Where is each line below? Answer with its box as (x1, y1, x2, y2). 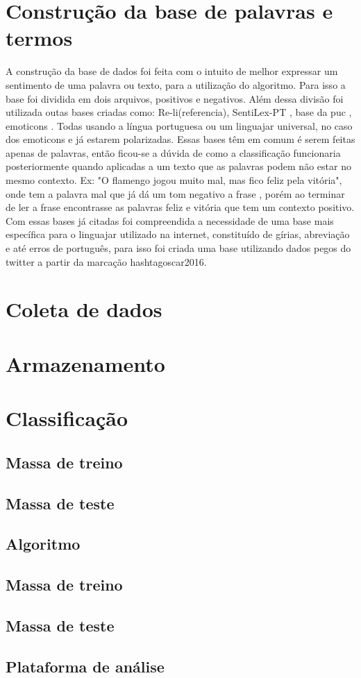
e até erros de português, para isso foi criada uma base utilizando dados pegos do (6, 241, 351, 255)
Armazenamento (6, 349, 165, 378)
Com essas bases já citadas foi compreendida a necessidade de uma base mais (6, 213, 334, 228)
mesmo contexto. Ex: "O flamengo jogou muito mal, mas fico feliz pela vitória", (6, 173, 342, 187)
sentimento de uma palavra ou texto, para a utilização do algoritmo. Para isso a (6, 77, 346, 92)
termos (6, 24, 73, 52)
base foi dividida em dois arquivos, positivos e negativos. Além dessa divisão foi (6, 91, 344, 105)
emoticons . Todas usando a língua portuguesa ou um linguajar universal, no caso (6, 118, 353, 133)
